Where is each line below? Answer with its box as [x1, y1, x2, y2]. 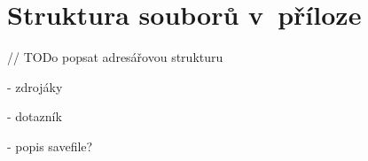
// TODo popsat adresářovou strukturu [7, 48, 223, 66]
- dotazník [7, 107, 62, 126]
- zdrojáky [7, 77, 63, 96]
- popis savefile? [7, 136, 93, 155]
